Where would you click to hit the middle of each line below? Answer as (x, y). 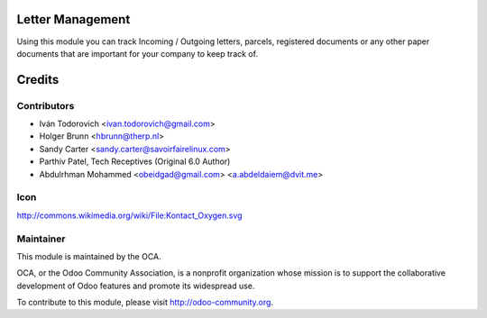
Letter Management (74, 19)
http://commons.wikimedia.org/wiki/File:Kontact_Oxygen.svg (129, 215)
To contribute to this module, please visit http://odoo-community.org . (145, 303)
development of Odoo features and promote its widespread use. (136, 286)
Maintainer (41, 239)
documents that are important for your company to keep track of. (138, 53)
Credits (38, 80)
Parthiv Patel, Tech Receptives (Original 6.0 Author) (135, 161)
